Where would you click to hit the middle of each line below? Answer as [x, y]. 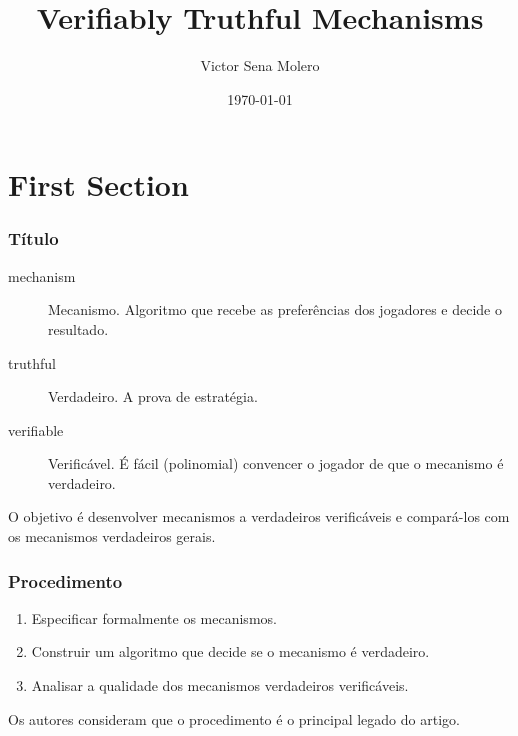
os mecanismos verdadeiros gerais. [112, 536]
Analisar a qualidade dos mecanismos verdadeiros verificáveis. [220, 685]
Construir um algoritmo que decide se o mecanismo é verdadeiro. [230, 651]
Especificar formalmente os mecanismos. [154, 617]
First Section [98, 184]
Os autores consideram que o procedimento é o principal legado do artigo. [234, 718]
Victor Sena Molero [260, 65]
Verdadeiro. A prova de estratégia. [153, 396]
